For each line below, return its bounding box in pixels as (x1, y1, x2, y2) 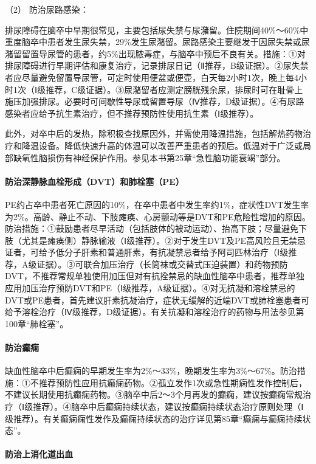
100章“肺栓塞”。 (5, 317, 69, 330)
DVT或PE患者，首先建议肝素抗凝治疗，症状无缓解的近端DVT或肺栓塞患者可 (5, 293, 309, 306)
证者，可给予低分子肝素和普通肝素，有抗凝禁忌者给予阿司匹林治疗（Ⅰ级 (5, 246, 289, 258)
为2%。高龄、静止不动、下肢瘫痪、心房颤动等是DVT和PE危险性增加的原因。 (5, 210, 311, 223)
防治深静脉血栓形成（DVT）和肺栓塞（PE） (5, 175, 184, 187)
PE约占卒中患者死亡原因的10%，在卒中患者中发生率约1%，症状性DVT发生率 (5, 198, 309, 210)
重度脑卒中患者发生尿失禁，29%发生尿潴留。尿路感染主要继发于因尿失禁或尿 (5, 35, 310, 48)
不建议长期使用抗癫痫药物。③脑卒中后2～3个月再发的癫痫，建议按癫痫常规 (5, 388, 303, 401)
